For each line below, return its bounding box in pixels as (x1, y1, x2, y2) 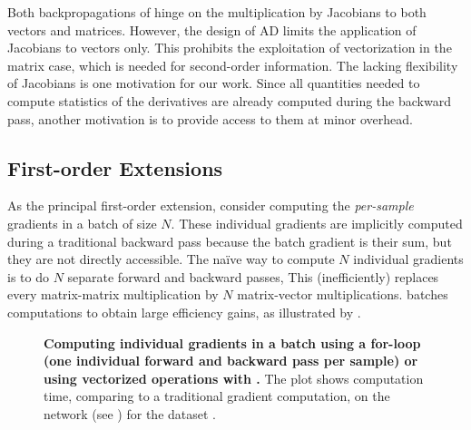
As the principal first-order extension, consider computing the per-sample (7, 196, 414, 215)
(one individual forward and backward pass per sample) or (44, 351, 418, 370)
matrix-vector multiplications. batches (237, 285, 448, 304)
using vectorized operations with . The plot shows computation (44, 368, 424, 387)
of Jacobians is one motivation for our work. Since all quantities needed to (7, 73, 420, 93)
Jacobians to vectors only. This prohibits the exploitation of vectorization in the (7, 38, 452, 57)
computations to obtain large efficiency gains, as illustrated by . (7, 302, 361, 321)
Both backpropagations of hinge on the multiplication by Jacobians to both (7, 3, 427, 21)
